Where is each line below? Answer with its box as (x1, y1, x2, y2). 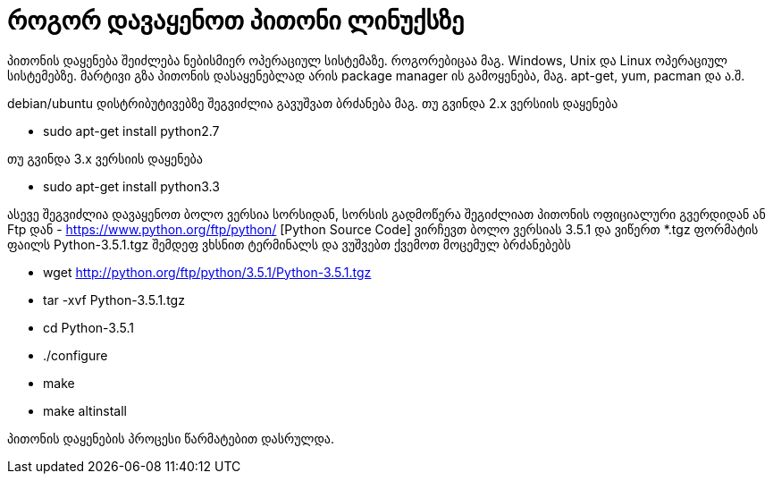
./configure (43, 347, 108, 363)
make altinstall (43, 402, 127, 418)
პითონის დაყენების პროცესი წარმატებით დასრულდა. (7, 430, 334, 446)
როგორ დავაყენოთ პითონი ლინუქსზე (7, 5, 465, 36)
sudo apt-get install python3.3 (43, 178, 220, 194)
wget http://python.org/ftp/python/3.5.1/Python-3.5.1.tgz (43, 264, 372, 280)
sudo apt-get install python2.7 (43, 122, 220, 139)
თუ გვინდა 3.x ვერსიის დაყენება (7, 150, 203, 166)
